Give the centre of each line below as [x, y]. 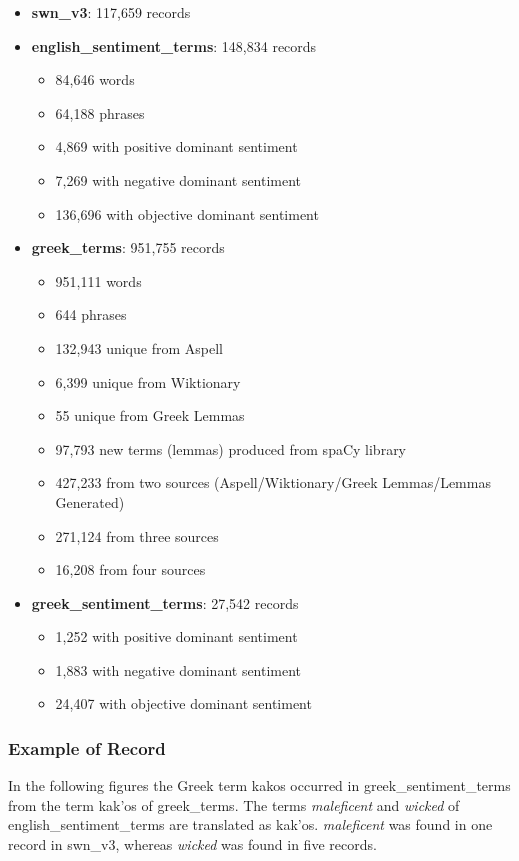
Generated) [90, 501]
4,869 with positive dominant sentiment [176, 146]
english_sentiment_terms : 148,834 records [174, 45]
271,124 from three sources [137, 535]
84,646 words [95, 79]
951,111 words [98, 280]
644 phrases [91, 314]
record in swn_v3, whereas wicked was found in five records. [192, 844]
